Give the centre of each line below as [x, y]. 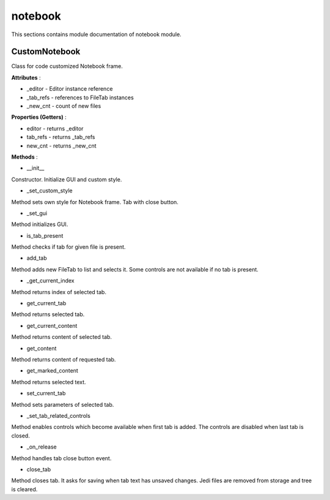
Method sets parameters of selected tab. [63, 404]
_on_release [42, 447]
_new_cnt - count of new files [64, 106]
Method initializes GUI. [40, 224]
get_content [42, 348]
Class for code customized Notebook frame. [67, 66]
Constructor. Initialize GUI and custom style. [67, 179]
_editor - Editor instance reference [70, 89]
